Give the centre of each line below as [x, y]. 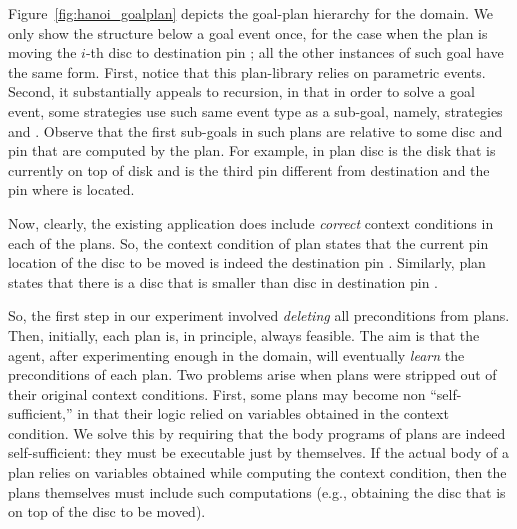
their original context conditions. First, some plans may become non [217, 393]
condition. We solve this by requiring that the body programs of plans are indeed [257, 432]
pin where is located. [71, 189]
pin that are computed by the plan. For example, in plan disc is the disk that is [252, 150]
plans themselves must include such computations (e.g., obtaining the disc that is [257, 491]
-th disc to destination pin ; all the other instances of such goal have [294, 52]
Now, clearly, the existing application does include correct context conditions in [251, 222]
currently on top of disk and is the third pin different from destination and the [249, 169]
